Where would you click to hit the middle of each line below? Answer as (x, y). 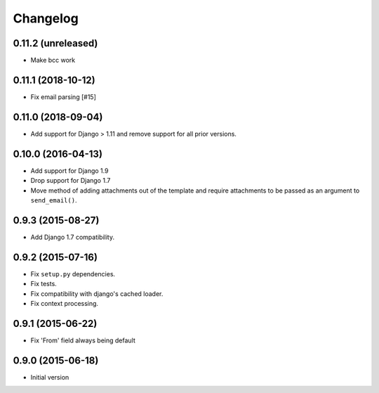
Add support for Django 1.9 (69, 170)
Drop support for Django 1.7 (71, 181)
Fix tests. (44, 284)
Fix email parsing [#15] (63, 97)
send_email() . (54, 200)
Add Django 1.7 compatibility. (73, 237)
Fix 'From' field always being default (83, 340)
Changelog (46, 18)
